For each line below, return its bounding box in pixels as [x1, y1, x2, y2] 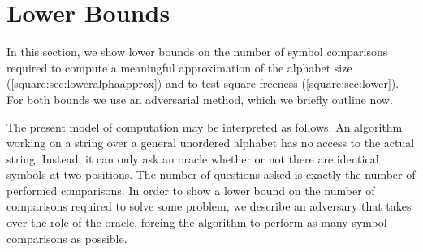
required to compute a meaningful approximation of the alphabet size [6, 59, 352, 76]
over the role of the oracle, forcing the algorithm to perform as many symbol [6, 214, 387, 231]
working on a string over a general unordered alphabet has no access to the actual [6, 134, 415, 151]
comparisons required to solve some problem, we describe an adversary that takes [6, 198, 412, 215]
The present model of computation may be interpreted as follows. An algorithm [6, 118, 403, 135]
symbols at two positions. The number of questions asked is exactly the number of [6, 166, 416, 183]
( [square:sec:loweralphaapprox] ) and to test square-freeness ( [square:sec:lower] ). [6, 75, 399, 92]
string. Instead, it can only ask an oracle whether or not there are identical [6, 150, 379, 167]
